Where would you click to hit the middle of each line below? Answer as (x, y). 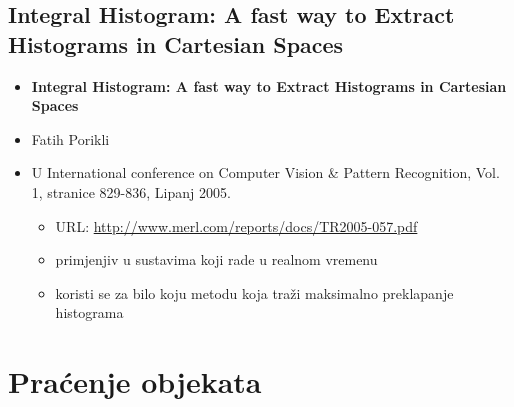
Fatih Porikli (70, 138)
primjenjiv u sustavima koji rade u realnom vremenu (216, 259)
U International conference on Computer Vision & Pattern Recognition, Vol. (265, 172)
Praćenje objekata (135, 381)
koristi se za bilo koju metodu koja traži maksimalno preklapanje (254, 292)
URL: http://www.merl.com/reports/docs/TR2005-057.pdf (236, 225)
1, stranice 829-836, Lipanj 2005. (131, 191)
